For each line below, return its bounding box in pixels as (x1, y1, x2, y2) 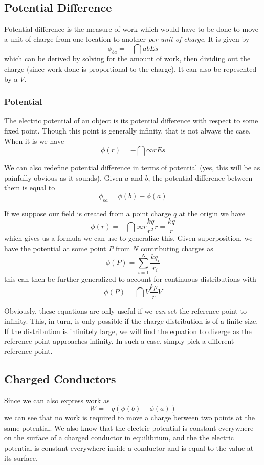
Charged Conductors (4, 370, 116, 386)
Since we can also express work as (4, 394, 110, 405)
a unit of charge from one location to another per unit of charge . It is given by (4, 33, 250, 44)
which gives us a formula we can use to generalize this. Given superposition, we (4, 233, 253, 243)
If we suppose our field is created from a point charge (4, 208, 171, 218)
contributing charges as (140, 243, 213, 253)
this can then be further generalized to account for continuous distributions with (4, 273, 256, 284)
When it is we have (4, 135, 64, 146)
